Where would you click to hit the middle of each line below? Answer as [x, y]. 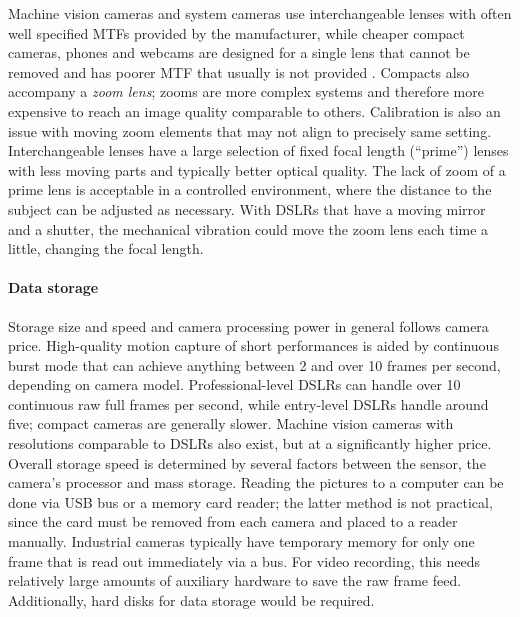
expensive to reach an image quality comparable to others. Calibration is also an [254, 110]
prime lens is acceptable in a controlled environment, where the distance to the [250, 189]
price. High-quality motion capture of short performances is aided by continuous [253, 345]
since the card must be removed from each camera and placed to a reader [233, 521]
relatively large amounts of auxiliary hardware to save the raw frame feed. [235, 580]
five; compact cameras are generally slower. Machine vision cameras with [231, 423]
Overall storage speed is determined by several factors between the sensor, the [247, 462]
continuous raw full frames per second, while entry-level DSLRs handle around [248, 403]
